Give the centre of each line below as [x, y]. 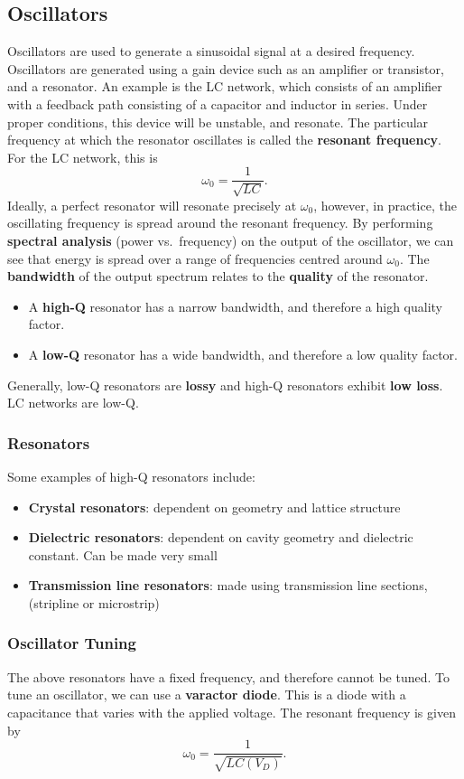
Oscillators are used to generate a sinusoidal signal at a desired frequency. [211, 51]
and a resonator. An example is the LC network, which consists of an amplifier [225, 86]
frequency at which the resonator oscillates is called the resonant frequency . [224, 140]
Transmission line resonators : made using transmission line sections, [228, 585]
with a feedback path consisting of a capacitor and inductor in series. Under [218, 103]
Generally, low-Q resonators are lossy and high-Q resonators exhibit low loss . [225, 385]
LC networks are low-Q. [73, 403]
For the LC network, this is [83, 157]
